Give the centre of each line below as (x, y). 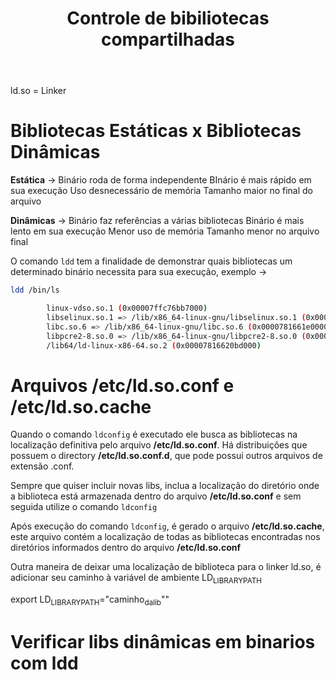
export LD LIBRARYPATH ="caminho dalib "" (90, 600)
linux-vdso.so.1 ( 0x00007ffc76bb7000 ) (127, 308)
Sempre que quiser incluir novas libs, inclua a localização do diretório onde (165, 486)
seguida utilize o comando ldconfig (84, 507)
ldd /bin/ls (35, 290)
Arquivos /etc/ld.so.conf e (122, 385)
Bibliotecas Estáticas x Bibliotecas (156, 131)
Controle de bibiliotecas (168, 18)
